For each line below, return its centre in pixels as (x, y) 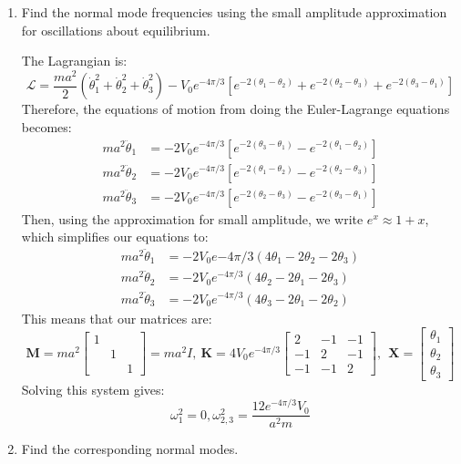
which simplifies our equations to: (115, 237)
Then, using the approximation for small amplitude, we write (192, 218)
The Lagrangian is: (74, 61)
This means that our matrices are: (117, 318)
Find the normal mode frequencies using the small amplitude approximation (234, 12)
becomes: (46, 126)
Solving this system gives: (93, 389)
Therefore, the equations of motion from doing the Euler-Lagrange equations (236, 109)
